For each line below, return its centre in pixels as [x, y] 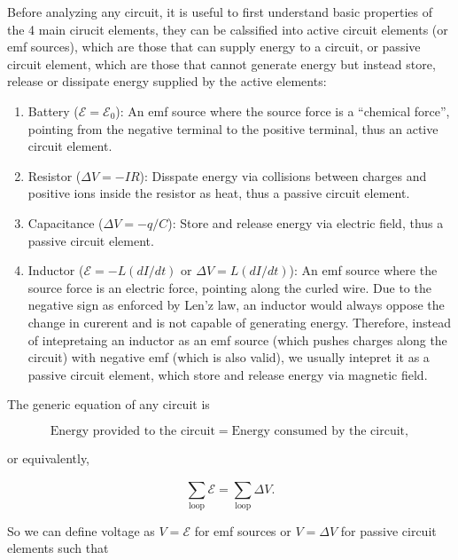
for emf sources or [243, 530]
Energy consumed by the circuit [318, 431]
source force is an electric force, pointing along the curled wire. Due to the [229, 287]
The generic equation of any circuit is [109, 404]
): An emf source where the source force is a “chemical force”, [283, 110]
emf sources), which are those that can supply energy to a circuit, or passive [214, 47]
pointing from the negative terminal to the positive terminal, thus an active [233, 128]
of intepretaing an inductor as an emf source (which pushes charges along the [237, 339]
